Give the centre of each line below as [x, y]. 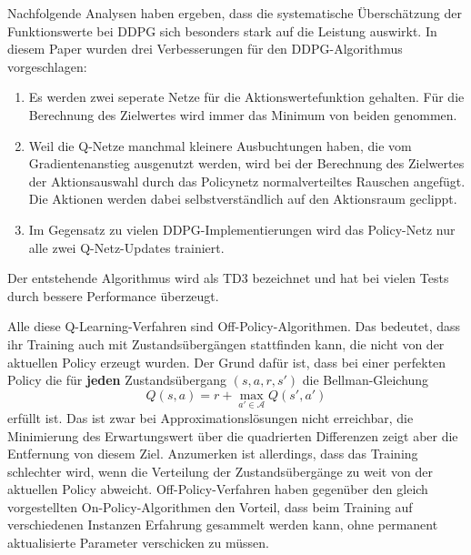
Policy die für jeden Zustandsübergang [117, 380]
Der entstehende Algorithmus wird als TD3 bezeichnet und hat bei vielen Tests [228, 278]
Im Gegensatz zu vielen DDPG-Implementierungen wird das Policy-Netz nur [242, 229]
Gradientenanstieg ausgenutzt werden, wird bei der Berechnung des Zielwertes [246, 163]
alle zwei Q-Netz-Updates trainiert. [126, 247]
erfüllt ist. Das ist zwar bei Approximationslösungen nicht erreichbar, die [210, 417]
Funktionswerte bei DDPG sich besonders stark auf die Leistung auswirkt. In [222, 30]
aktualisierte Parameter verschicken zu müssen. [139, 543]
